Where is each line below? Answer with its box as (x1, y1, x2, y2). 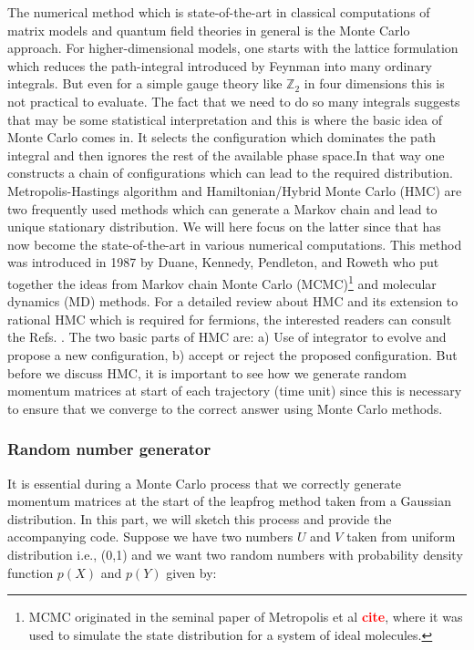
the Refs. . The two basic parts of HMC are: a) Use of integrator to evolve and (7, 327, 447, 346)
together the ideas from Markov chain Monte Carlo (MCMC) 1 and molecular (7, 271, 437, 293)
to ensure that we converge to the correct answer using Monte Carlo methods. (7, 398, 443, 418)
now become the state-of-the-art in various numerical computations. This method (7, 234, 462, 253)
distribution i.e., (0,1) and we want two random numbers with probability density (7, 544, 463, 563)
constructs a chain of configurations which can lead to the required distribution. (7, 163, 453, 182)
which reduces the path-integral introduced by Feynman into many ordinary (7, 56, 433, 75)
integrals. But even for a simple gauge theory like (7, 74, 283, 93)
